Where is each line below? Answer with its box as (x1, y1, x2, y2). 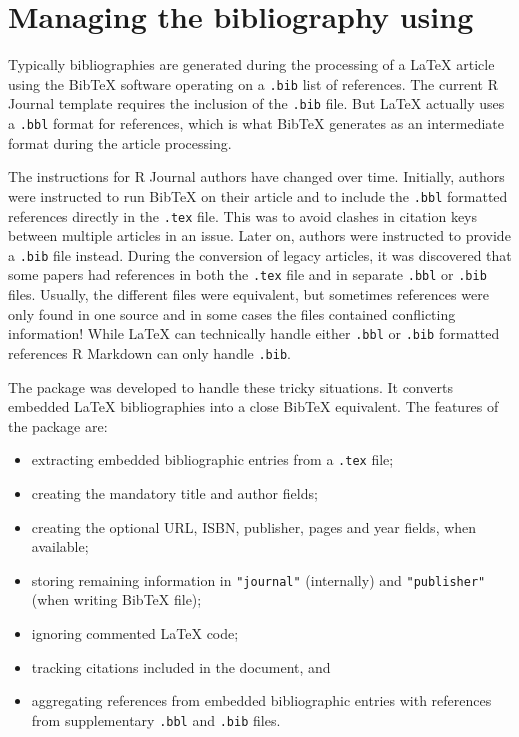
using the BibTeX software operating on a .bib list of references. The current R (8, 73, 498, 94)
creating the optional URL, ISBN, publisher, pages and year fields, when (31, 516, 477, 537)
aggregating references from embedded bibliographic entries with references (31, 690, 492, 711)
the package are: (8, 415, 108, 436)
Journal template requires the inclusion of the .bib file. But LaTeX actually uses (8, 93, 505, 114)
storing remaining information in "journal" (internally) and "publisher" (31, 569, 486, 590)
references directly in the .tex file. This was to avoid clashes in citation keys (8, 205, 478, 226)
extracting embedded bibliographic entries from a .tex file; (31, 449, 394, 470)
